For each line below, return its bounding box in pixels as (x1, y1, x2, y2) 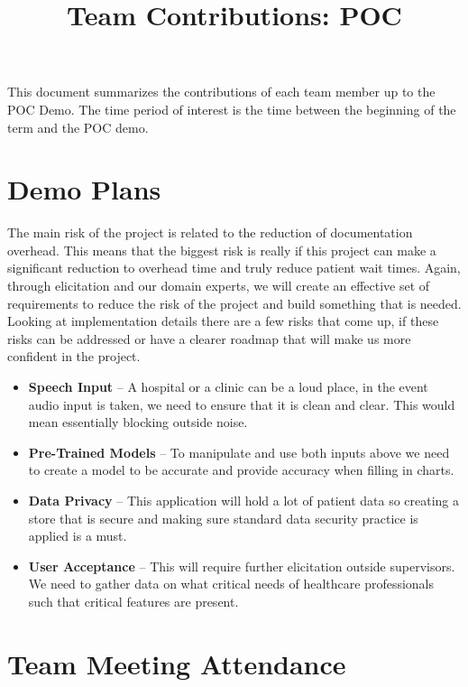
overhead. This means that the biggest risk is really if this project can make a (7, 240, 436, 259)
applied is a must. (28, 526, 127, 545)
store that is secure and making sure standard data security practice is (28, 508, 418, 527)
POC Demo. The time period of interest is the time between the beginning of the (7, 99, 456, 118)
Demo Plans (7, 171, 161, 208)
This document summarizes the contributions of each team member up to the (7, 82, 436, 101)
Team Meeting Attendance (7, 645, 346, 682)
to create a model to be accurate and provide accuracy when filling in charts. (28, 460, 454, 479)
